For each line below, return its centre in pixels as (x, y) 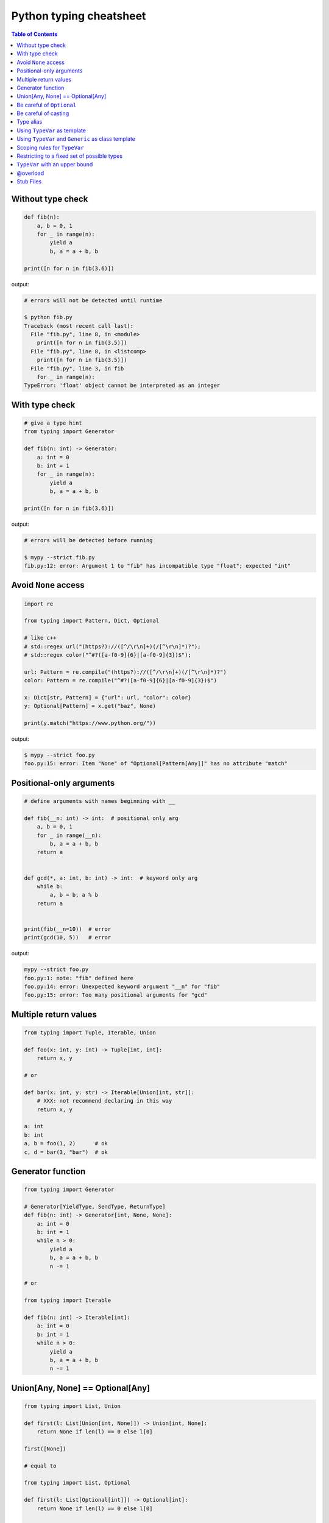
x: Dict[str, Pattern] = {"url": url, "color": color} (108, 697)
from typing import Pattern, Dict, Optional (92, 621)
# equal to (40, 1466)
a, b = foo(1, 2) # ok (66, 1143)
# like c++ (40, 638)
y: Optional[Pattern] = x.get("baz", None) (90, 706)
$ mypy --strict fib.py (60, 557)
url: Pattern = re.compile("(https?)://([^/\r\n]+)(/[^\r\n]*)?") (125, 672)
